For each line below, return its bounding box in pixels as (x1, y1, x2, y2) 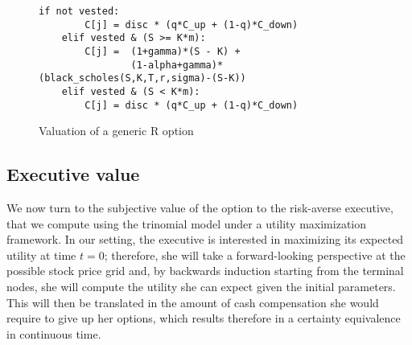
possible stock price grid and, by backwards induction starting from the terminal (6, 262, 404, 279)
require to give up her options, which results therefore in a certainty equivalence (6, 310, 401, 327)
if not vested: (39, 6, 120, 17)
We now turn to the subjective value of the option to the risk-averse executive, (6, 199, 393, 216)
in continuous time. (6, 325, 101, 342)
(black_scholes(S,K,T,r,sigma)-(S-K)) (39, 72, 246, 84)
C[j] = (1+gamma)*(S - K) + (84, 45, 241, 57)
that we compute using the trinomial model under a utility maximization (6, 215, 367, 232)
